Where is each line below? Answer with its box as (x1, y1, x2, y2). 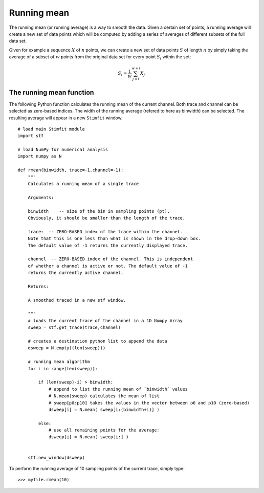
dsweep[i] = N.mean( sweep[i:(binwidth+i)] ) (48, 406, 160, 412)
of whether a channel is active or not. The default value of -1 (27, 263, 188, 269)
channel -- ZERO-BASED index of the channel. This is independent (27, 256, 193, 262)
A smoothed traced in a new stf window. (27, 297, 127, 303)
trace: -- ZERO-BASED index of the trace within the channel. (27, 229, 183, 234)
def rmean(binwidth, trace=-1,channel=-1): (18, 167, 124, 173)
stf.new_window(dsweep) (27, 455, 85, 460)
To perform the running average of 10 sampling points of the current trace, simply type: (9, 466, 185, 471)
